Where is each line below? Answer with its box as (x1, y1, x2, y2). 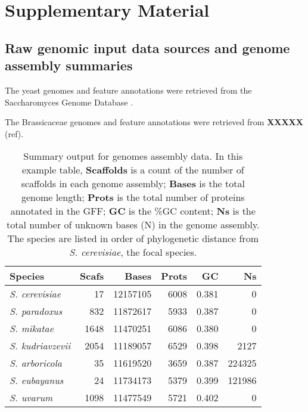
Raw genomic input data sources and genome (5, 38, 290, 57)
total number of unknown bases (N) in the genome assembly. (7, 218, 260, 232)
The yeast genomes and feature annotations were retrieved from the (5, 83, 252, 96)
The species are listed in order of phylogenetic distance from (7, 231, 259, 246)
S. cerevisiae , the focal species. (69, 245, 197, 259)
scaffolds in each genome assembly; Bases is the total (21, 176, 245, 191)
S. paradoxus (10, 304, 63, 318)
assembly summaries (5, 56, 133, 75)
